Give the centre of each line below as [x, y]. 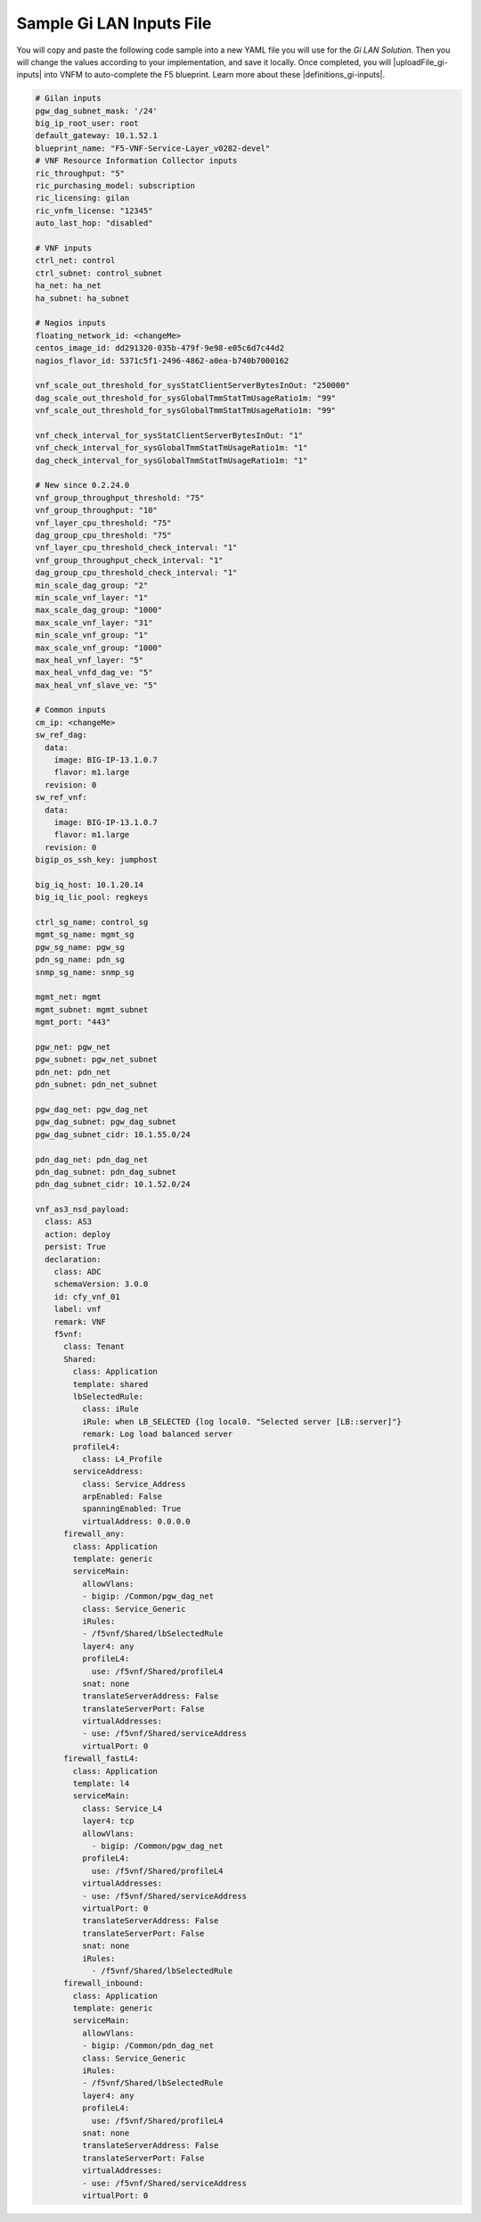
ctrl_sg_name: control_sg [92, 922]
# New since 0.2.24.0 [82, 485]
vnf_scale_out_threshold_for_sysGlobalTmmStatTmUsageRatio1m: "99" [186, 411]
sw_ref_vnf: [61, 797]
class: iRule [110, 1409]
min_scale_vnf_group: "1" [92, 635]
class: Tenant [94, 1346]
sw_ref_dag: [61, 735]
